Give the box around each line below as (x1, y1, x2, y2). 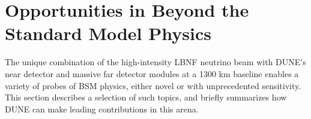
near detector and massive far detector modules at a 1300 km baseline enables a (5, 67, 299, 80)
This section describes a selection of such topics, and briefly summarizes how (5, 91, 287, 103)
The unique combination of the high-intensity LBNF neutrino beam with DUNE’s (5, 56, 306, 68)
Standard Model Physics (5, 21, 211, 45)
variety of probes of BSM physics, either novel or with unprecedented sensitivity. (5, 79, 301, 91)
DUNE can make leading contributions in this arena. (5, 102, 199, 115)
